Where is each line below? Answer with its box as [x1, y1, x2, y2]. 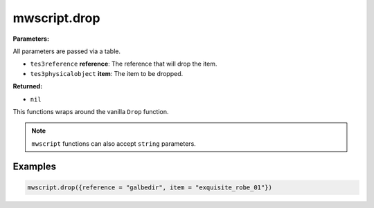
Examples [12, 161, 57, 173]
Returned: [12, 82, 43, 91]
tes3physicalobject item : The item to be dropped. [30, 69, 184, 77]
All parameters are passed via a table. [12, 47, 121, 55]
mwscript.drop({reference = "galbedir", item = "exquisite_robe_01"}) [27, 183, 273, 191]
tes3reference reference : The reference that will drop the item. [30, 59, 217, 68]
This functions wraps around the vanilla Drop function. [12, 107, 169, 115]
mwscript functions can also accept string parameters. [31, 139, 197, 148]
